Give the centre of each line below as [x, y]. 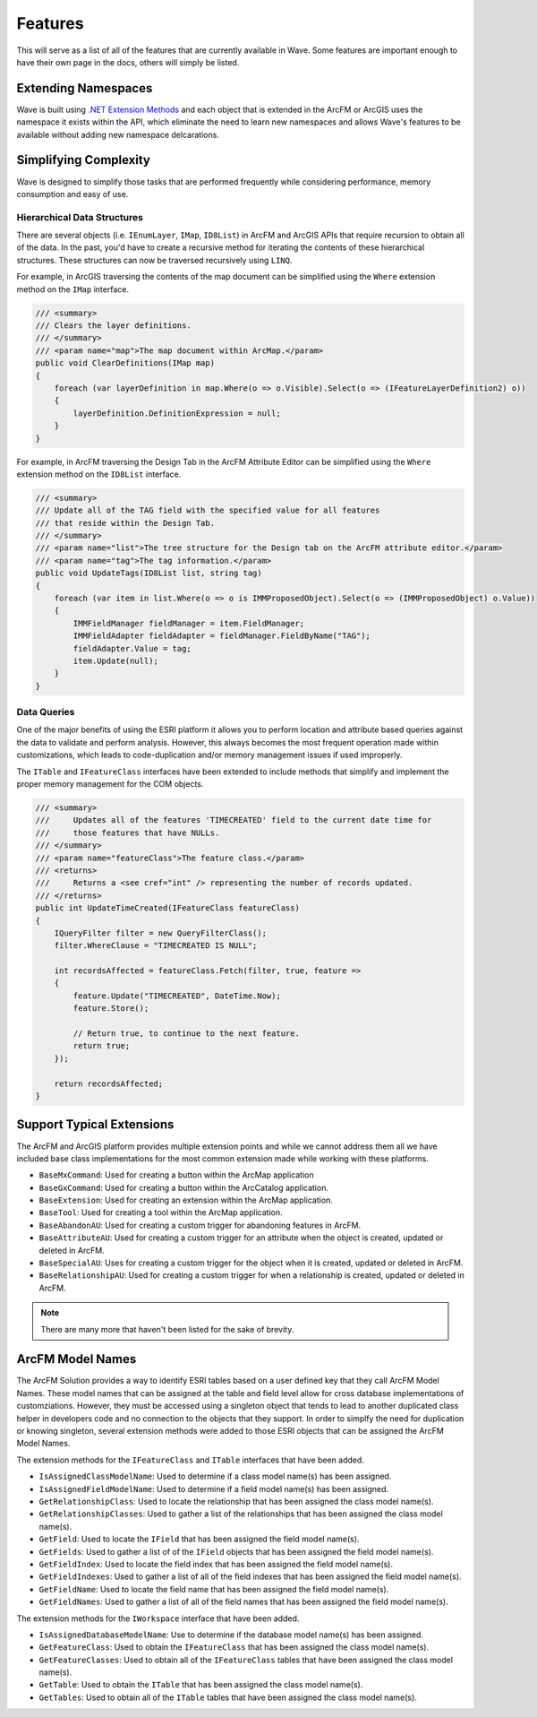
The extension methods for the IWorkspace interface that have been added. [158, 1618]
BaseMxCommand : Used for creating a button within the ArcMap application [177, 1175]
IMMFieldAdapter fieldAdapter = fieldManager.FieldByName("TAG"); [222, 636]
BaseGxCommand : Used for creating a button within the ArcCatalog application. [183, 1187]
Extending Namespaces [85, 88]
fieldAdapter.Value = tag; [132, 648]
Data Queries [46, 712]
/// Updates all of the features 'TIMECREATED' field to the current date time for [234, 820]
